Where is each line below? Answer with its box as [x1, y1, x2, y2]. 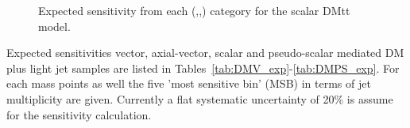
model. [38, 17, 71, 34]
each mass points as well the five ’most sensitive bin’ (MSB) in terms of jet [6, 75, 371, 92]
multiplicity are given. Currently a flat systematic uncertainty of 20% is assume [6, 90, 393, 107]
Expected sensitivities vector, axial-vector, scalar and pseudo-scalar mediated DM [6, 44, 404, 61]
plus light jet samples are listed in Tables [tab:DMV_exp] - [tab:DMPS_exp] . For [6, 59, 400, 76]
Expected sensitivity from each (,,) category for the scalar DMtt [38, 2, 350, 18]
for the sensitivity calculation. [6, 106, 152, 122]
